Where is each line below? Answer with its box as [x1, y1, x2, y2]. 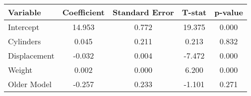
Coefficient [62, 6, 105, 18]
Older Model [8, 78, 52, 90]
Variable [8, 6, 41, 18]
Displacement [8, 50, 55, 61]
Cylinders [8, 35, 41, 47]
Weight [8, 64, 33, 75]
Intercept [8, 21, 40, 32]
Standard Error [113, 6, 174, 18]
